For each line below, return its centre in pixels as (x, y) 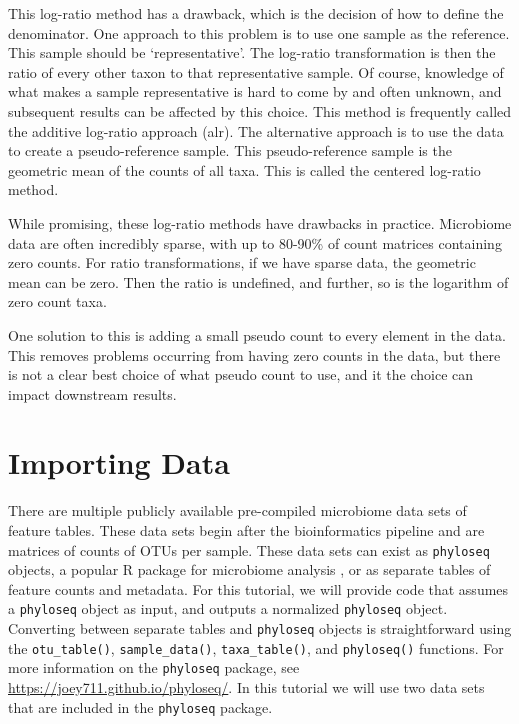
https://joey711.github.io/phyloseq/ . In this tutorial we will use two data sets (246, 687)
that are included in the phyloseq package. (140, 706)
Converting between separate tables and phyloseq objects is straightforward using (260, 628)
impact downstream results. (92, 393)
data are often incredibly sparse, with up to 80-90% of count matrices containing (255, 242)
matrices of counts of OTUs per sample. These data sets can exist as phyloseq (249, 549)
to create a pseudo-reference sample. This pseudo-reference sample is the (230, 150)
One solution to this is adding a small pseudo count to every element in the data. (257, 334)
